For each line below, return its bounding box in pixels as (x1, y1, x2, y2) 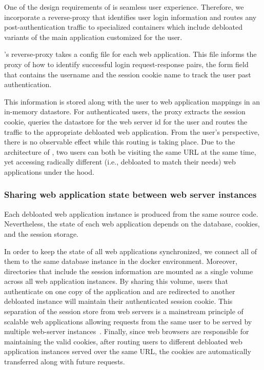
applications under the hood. (4, 166, 94, 177)
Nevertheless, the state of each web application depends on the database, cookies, (4, 218, 260, 229)
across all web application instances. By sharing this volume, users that (4, 276, 228, 286)
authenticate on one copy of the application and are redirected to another (4, 285, 235, 296)
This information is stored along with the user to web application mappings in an (4, 96, 260, 107)
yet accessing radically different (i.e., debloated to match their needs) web (4, 156, 236, 167)
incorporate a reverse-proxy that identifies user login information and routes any (4, 11, 257, 22)
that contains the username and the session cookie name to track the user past (4, 69, 251, 79)
